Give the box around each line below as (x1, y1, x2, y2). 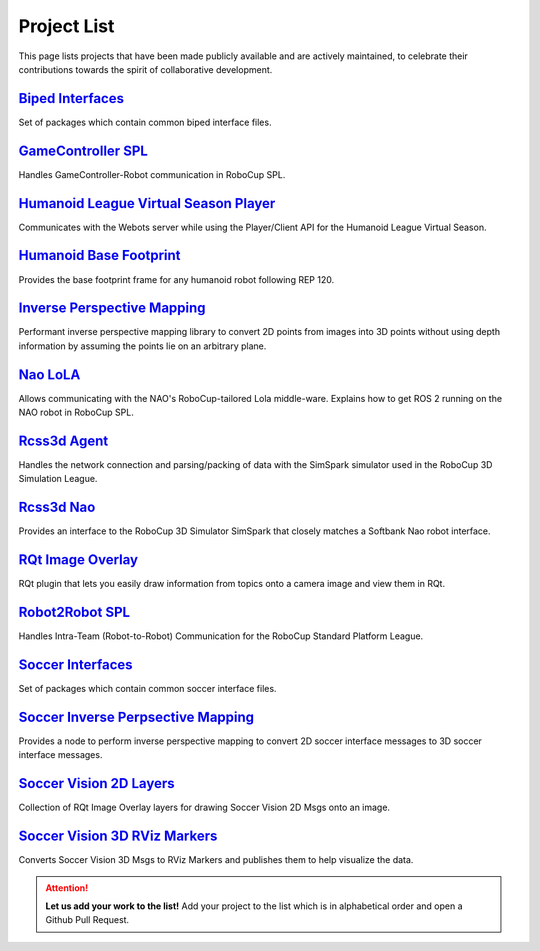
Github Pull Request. (45, 914, 130, 926)
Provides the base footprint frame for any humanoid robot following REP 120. (18, 273, 335, 285)
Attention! (45, 881, 89, 894)
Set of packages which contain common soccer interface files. (18, 683, 277, 695)
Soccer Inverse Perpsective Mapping (18, 708, 255, 725)
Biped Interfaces (18, 90, 125, 107)
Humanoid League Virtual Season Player (18, 195, 276, 212)
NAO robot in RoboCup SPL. (18, 406, 134, 419)
